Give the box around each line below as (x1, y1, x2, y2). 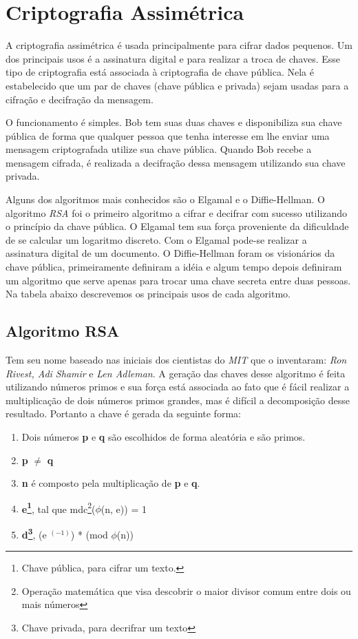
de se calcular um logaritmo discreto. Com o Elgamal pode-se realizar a (6, 232, 307, 247)
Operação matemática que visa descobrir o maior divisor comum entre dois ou (21, 583, 351, 598)
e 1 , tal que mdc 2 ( (21, 499, 96, 516)
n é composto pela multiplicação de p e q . (21, 476, 200, 490)
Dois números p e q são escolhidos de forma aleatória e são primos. (21, 429, 306, 443)
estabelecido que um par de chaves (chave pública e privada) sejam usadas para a (6, 78, 349, 92)
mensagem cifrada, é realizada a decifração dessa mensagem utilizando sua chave (6, 155, 346, 169)
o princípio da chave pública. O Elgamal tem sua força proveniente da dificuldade (6, 219, 349, 233)
